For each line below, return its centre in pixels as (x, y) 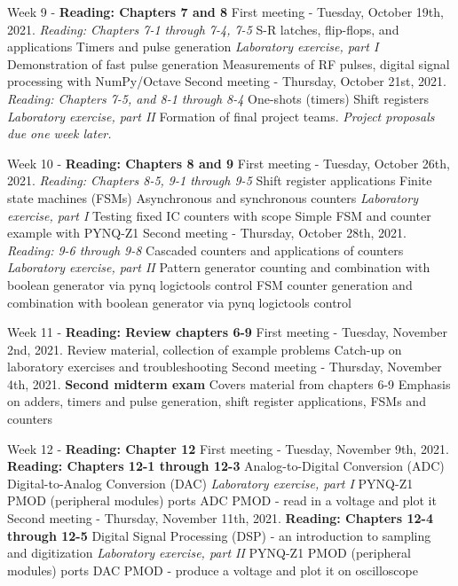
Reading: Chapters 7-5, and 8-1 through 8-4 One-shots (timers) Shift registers (218, 98)
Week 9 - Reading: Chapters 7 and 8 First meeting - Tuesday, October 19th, (225, 12)
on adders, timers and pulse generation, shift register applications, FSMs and (217, 401)
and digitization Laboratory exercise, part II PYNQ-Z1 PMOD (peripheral (209, 553)
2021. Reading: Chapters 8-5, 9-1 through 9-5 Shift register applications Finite (220, 180)
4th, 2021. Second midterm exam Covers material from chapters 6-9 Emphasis (229, 383)
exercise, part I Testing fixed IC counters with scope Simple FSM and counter (219, 215)
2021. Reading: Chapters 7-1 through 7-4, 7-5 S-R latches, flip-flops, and (203, 29)
